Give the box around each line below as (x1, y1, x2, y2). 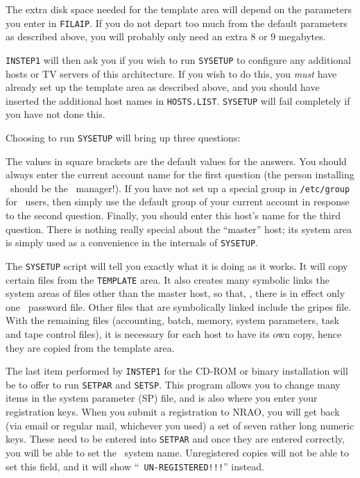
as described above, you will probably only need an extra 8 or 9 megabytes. (6, 29, 326, 44)
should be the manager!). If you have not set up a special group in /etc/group (10, 180, 350, 195)
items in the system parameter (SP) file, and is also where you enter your (6, 391, 318, 405)
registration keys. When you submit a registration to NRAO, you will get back (6, 404, 340, 419)
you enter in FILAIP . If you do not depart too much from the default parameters (6, 15, 348, 30)
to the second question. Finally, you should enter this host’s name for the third (6, 208, 341, 223)
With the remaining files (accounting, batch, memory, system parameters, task (6, 313, 339, 327)
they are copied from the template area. (6, 340, 175, 355)
